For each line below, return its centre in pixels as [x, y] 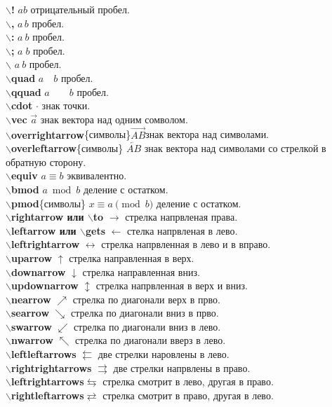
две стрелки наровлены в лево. [164, 354]
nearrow [31, 299]
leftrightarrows [47, 381]
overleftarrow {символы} [67, 148]
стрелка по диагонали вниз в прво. [145, 313]
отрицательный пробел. [80, 9]
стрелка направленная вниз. [141, 271]
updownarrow [45, 285]
